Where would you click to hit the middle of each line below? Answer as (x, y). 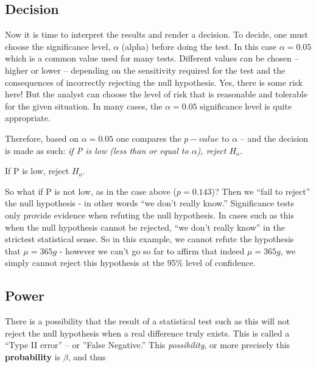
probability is (33, 356)
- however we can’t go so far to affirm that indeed (152, 250)
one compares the (149, 138)
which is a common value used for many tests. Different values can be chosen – (152, 58)
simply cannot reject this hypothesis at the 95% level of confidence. (130, 263)
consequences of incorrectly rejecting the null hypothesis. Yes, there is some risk (154, 82)
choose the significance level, (58, 46)
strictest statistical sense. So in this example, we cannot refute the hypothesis (149, 239)
